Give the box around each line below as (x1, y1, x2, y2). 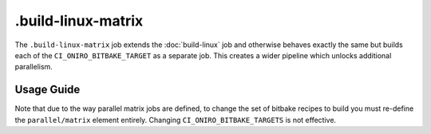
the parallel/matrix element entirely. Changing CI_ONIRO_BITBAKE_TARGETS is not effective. (14, 115, 337, 124)
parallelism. (14, 62, 53, 72)
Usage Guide (14, 83, 81, 97)
